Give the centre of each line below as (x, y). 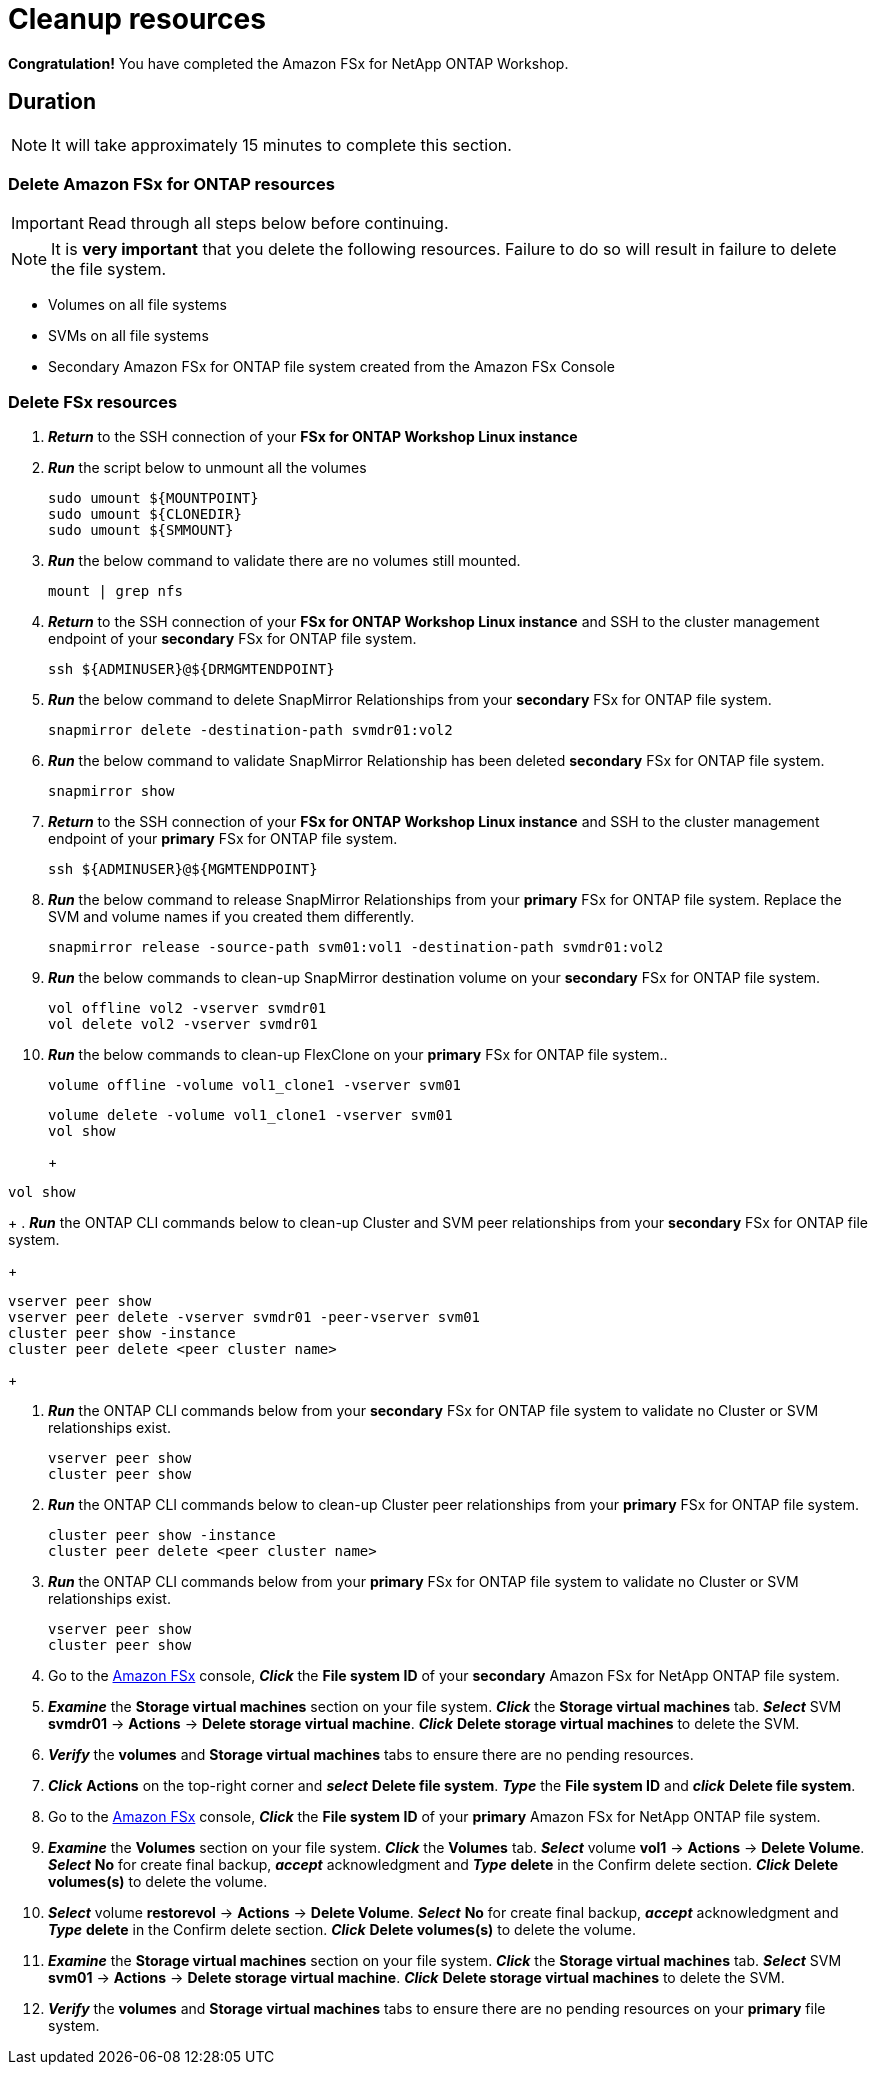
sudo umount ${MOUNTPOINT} (153, 498)
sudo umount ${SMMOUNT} (141, 530)
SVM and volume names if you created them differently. (231, 917)
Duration (52, 102)
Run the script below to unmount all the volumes (207, 468)
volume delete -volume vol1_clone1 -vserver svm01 (250, 1115)
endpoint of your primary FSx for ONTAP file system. (223, 839)
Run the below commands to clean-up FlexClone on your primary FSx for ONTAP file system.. (358, 1055)
